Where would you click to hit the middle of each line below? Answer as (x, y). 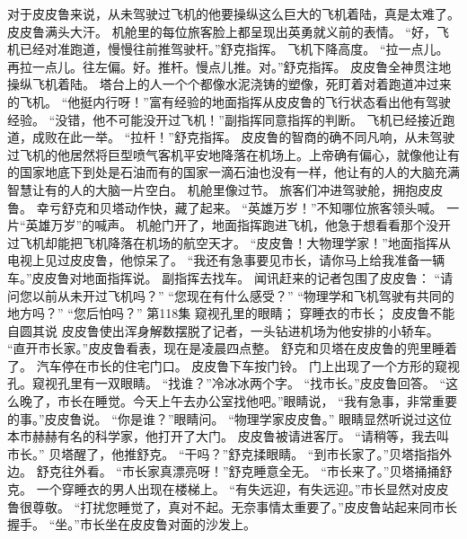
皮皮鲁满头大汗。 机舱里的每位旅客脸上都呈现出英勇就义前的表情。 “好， (222, 31)
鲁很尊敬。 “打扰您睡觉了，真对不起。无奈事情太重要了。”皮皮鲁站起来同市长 (232, 506)
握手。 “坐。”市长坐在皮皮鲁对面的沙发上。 (132, 524)
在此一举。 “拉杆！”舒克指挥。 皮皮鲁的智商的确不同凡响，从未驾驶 (256, 137)
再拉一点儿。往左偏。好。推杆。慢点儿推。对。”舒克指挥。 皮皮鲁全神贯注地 (229, 66)
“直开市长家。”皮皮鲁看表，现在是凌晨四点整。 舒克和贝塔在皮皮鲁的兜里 (220, 348)
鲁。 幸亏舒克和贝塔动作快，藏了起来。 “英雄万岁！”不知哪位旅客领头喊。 (225, 207)
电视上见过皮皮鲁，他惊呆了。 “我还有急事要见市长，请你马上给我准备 (214, 260)
